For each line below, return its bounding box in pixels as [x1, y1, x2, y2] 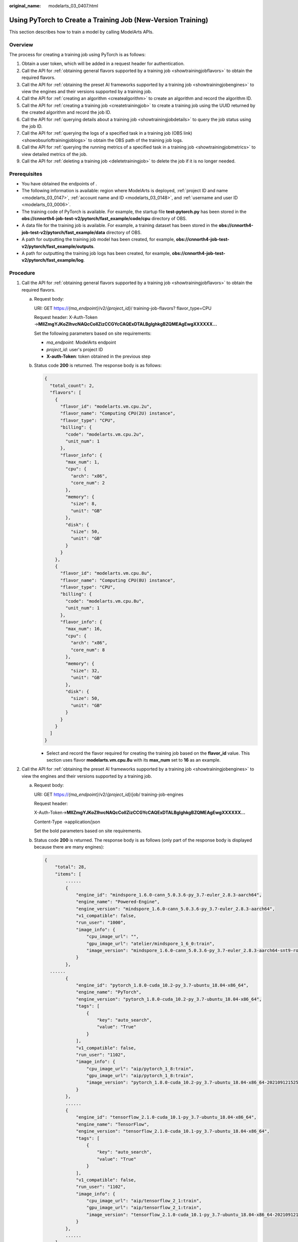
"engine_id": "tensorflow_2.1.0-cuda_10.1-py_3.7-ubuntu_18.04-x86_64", [75, 1114, 257, 1120]
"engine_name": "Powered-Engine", [75, 899, 160, 905]
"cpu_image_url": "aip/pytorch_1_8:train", [86, 1066, 194, 1072]
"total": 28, [55, 864, 87, 870]
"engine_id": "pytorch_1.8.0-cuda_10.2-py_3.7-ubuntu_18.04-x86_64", [75, 982, 249, 988]
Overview [9, 41, 33, 48]
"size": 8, [70, 501, 97, 507]
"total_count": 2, [50, 383, 94, 388]
